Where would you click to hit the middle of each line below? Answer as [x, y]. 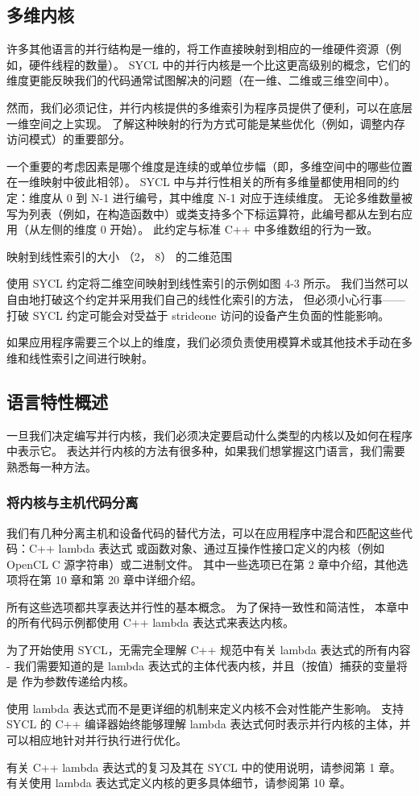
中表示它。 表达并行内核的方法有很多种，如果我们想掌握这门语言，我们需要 [206, 451]
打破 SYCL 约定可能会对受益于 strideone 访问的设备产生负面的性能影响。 [198, 315]
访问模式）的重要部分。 [68, 139]
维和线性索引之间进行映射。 [80, 357]
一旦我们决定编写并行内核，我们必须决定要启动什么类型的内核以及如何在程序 [209, 435]
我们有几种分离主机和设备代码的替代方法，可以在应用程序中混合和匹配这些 [204, 532]
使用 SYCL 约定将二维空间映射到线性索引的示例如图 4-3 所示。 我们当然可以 [208, 283]
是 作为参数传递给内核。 [71, 681]
